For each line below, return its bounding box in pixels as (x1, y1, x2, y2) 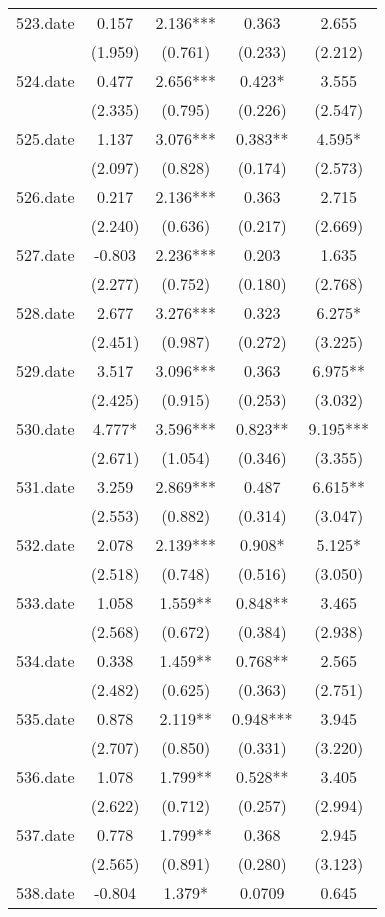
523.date (16, 11, 75, 34)
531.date (16, 475, 75, 498)
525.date (16, 127, 75, 150)
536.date (16, 765, 75, 788)
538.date (16, 881, 75, 904)
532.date (16, 533, 75, 556)
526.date (16, 185, 75, 208)
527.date (16, 243, 75, 266)
